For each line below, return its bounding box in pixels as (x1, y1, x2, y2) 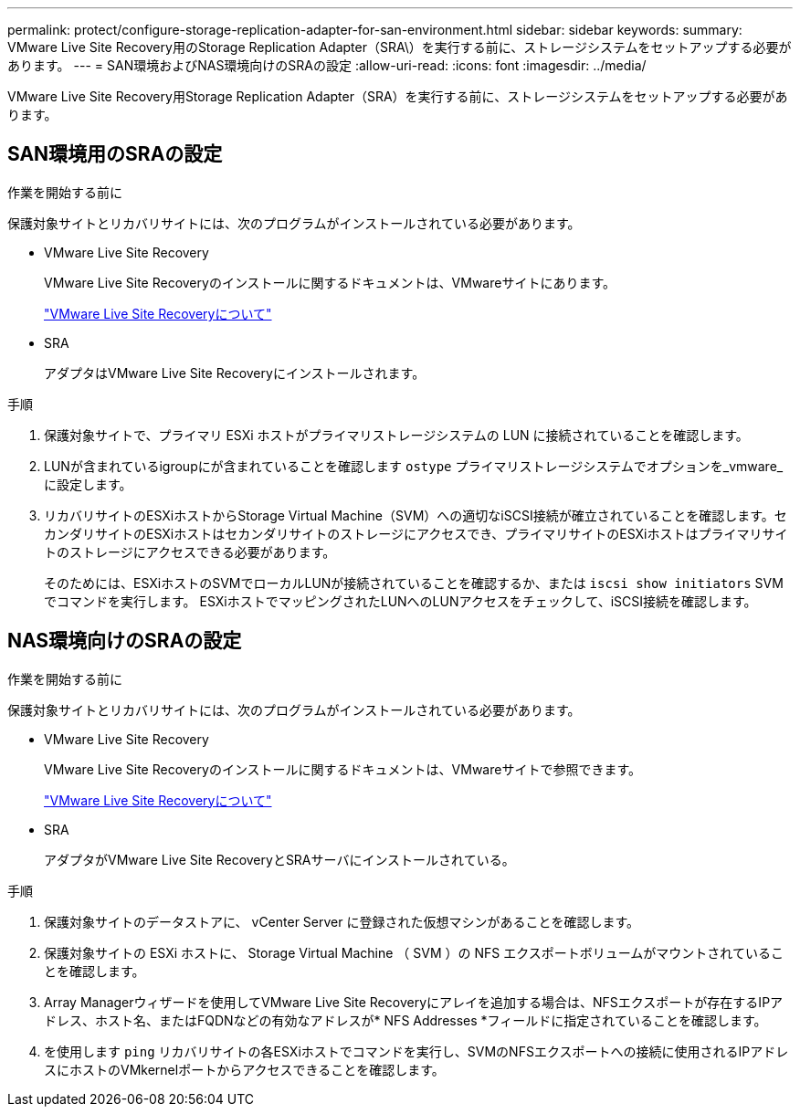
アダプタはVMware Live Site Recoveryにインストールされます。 (44, 364, 426, 381)
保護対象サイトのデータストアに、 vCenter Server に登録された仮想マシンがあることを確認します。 (44, 913, 640, 930)
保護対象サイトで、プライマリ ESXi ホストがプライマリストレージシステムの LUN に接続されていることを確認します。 (44, 426, 749, 443)
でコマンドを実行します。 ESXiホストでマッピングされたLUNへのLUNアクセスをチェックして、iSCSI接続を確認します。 (44, 593, 757, 609)
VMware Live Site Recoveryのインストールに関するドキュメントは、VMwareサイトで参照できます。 (44, 761, 642, 777)
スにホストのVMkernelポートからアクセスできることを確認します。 (44, 1061, 445, 1077)
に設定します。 (44, 476, 132, 492)
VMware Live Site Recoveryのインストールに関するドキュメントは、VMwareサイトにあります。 (44, 274, 616, 290)
